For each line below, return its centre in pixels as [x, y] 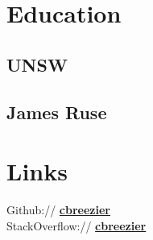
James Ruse [57, 112]
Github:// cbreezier [58, 210]
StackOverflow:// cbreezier [76, 225]
